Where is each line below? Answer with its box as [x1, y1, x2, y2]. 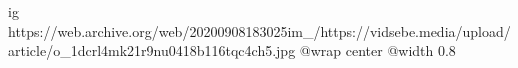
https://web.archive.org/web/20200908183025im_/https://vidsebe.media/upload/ [8, 20, 511, 41]
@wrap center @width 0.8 [299, 40, 456, 61]
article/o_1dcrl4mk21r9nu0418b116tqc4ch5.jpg [8, 40, 296, 61]
